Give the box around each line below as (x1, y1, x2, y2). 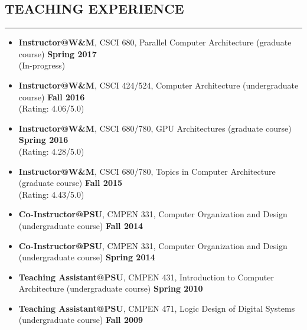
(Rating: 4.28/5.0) (18, 145, 84, 157)
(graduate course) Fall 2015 (18, 177, 123, 189)
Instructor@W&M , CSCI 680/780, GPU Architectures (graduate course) (18, 122, 292, 134)
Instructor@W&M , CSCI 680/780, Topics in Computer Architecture (18, 165, 276, 177)
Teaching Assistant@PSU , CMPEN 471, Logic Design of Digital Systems (18, 302, 295, 314)
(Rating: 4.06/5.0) (18, 102, 84, 115)
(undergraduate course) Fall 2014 (18, 219, 143, 231)
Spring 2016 (18, 133, 68, 146)
